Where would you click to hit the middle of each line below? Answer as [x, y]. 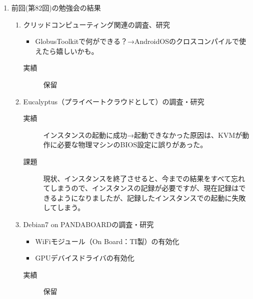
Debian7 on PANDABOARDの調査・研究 [88, 224]
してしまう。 [64, 207]
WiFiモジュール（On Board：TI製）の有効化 [107, 241]
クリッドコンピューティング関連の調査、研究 [96, 24]
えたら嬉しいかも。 [67, 51]
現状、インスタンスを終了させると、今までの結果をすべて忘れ [144, 178]
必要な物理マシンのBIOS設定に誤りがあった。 [132, 145]
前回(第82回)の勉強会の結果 [56, 7]
